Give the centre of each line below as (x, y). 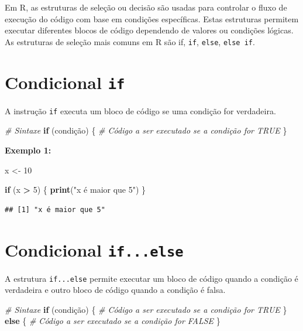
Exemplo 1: (28, 150)
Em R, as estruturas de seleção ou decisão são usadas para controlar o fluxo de (146, 7)
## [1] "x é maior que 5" (55, 209)
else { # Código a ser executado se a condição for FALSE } (113, 321)
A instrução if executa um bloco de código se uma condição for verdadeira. (140, 110)
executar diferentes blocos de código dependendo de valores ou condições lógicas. (149, 30)
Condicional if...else (94, 249)
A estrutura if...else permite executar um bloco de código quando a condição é (151, 278)
